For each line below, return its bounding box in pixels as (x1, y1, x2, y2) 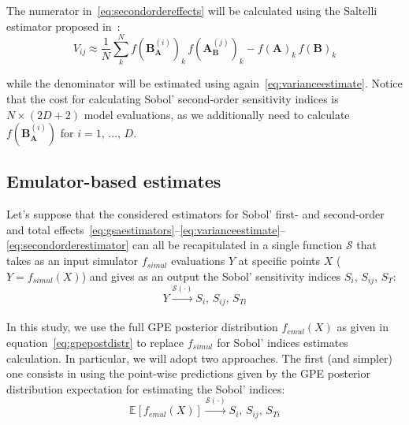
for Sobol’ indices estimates (217, 334, 348, 350)
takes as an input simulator (6, 252, 139, 269)
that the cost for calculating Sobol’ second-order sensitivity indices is (6, 90, 339, 106)
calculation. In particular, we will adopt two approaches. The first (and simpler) (6, 349, 393, 366)
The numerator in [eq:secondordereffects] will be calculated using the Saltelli (6, 2, 377, 18)
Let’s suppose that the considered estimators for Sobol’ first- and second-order (6, 206, 385, 222)
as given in (336, 319, 389, 335)
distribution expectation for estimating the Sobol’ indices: (6, 380, 285, 397)
